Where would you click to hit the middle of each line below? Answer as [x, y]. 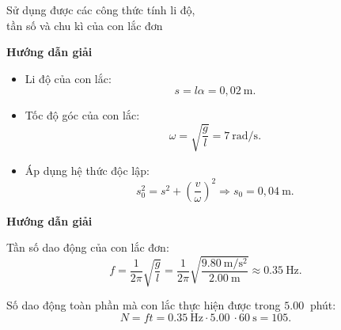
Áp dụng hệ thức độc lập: [87, 170]
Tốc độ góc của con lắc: [82, 115]
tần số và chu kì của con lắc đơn [85, 25]
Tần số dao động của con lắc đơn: [88, 247]
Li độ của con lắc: [68, 78]
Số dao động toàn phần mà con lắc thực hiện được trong [144, 305]
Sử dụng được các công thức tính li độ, [101, 9]
